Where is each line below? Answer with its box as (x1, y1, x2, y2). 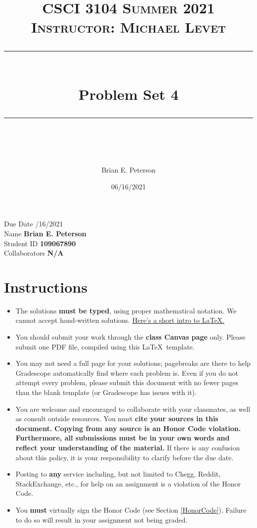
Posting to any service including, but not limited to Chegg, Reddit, (15, 469, 221, 479)
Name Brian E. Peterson (4, 228, 86, 238)
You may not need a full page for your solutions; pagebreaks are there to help (15, 358, 251, 368)
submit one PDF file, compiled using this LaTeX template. (15, 341, 195, 352)
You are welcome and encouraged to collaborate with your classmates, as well (15, 403, 251, 414)
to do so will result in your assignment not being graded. (15, 514, 188, 525)
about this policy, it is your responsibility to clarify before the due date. (15, 452, 234, 462)
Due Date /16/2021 (4, 219, 63, 229)
